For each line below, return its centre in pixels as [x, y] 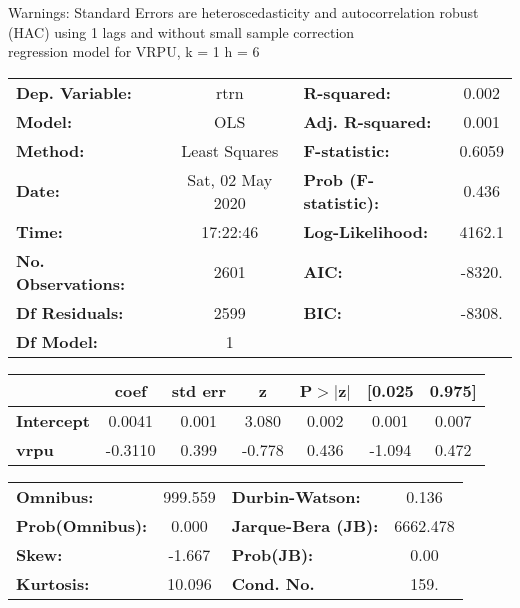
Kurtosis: [53, 583]
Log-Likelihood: [366, 231]
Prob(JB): [272, 554]
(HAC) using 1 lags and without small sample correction [181, 31]
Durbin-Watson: [296, 496]
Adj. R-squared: [367, 121]
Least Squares [230, 150]
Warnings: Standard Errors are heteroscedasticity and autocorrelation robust [243, 12]
